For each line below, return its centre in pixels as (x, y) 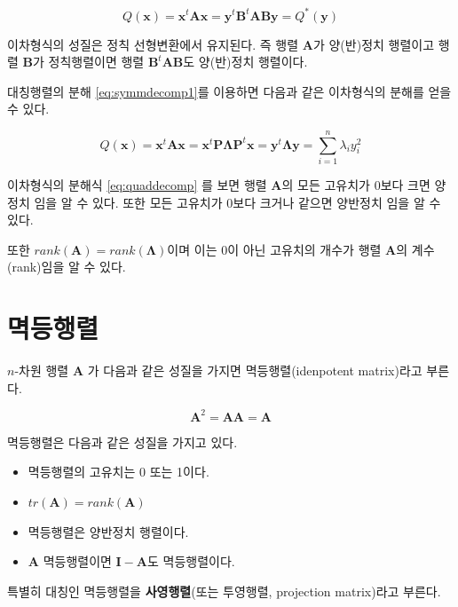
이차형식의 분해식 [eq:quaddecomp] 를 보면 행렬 (137, 185)
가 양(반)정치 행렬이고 (374, 44)
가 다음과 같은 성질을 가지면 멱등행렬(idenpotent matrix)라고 (255, 371)
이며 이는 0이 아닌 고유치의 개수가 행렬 (274, 249)
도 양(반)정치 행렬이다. (245, 62)
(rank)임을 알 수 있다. (67, 267)
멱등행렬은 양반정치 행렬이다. (108, 531)
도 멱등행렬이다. (191, 561)
